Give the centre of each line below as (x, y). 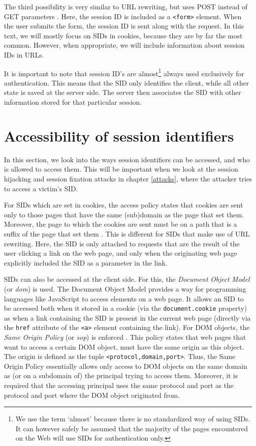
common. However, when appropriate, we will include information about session (124, 45)
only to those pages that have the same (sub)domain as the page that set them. (124, 214)
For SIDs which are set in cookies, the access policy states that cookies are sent (124, 205)
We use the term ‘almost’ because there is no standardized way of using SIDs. (133, 419)
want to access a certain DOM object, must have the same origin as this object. (124, 346)
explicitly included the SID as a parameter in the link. (86, 262)
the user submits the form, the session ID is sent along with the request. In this (124, 26)
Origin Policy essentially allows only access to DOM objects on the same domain (126, 366)
